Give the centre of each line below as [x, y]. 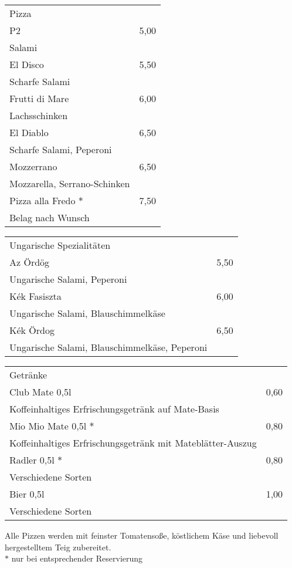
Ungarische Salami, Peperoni [68, 279]
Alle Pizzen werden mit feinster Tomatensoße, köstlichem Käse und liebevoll [142, 535]
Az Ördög [30, 262]
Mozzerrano [33, 166]
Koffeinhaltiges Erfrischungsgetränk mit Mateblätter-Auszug [133, 443]
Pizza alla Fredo [43, 200]
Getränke [28, 375]
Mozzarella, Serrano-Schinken [70, 183]
